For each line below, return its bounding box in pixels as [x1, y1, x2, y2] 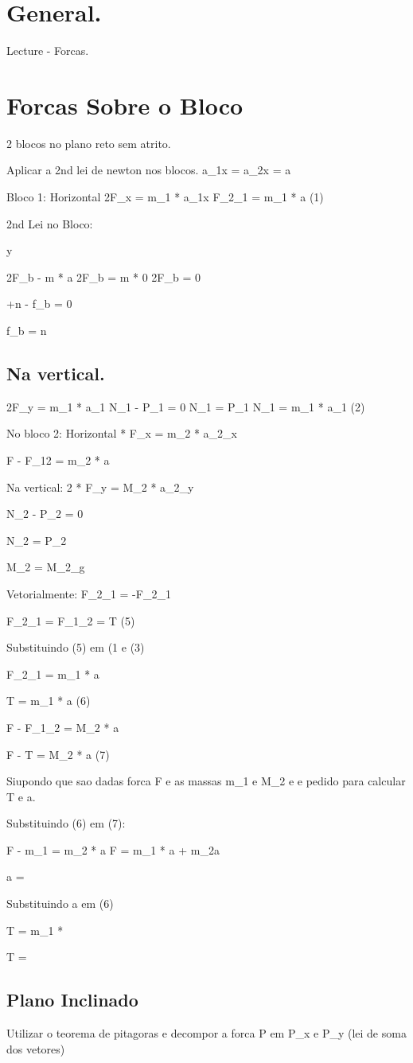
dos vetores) [6, 1040, 65, 1057]
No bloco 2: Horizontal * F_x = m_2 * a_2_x [6, 425, 237, 442]
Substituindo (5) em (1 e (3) [6, 639, 145, 656]
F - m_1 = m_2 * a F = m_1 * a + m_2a [6, 841, 220, 858]
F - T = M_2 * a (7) [6, 746, 110, 762]
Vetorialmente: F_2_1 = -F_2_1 [6, 585, 171, 602]
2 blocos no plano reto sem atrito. [6, 134, 171, 151]
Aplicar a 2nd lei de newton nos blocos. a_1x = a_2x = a [6, 162, 291, 178]
